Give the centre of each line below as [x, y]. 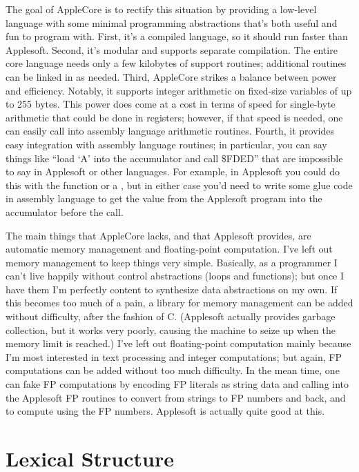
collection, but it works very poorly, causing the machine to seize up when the [171, 330]
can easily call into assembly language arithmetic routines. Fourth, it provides [170, 131]
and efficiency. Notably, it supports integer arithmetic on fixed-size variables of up [179, 90]
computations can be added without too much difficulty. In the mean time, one [173, 370]
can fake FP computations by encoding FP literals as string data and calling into [177, 384]
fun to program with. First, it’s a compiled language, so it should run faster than [177, 36]
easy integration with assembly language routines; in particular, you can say [166, 144]
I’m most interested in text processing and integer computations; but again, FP [174, 356]
